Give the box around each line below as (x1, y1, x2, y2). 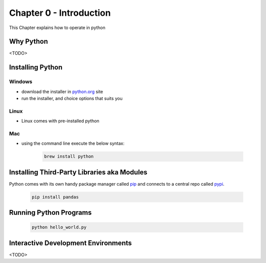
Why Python (9, 37, 48, 46)
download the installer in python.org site (21, 89, 103, 95)
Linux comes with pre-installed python (21, 118, 100, 124)
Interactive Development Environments (9, 239, 132, 247)
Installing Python (9, 63, 63, 71)
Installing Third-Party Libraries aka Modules (9, 168, 148, 176)
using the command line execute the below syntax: (21, 140, 125, 146)
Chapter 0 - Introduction (9, 7, 111, 18)
